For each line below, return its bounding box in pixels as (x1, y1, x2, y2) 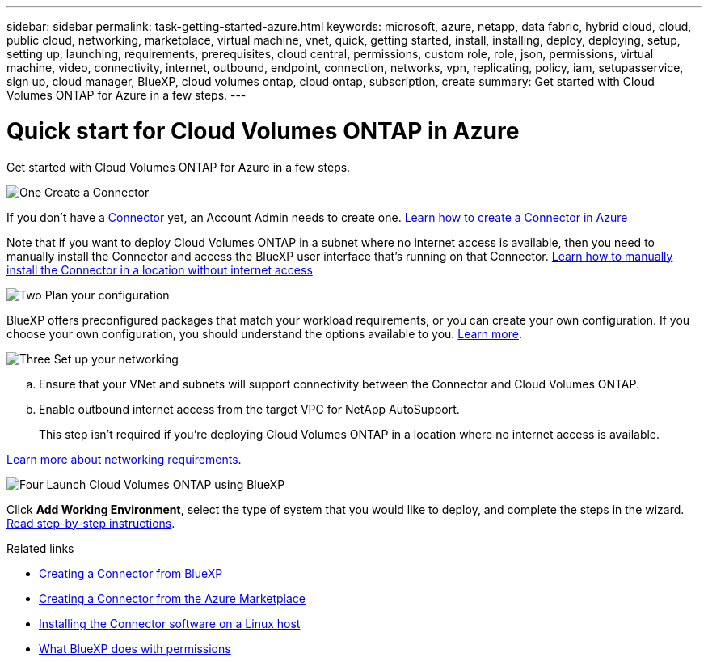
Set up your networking (53, 351, 179, 366)
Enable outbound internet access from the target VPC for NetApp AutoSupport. (39, 401, 460, 416)
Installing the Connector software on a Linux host (39, 616, 301, 630)
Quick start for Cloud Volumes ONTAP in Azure (6, 117, 520, 145)
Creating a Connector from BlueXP (39, 566, 223, 580)
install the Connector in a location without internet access (6, 262, 313, 277)
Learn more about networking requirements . (6, 452, 242, 466)
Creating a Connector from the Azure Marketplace (39, 591, 306, 605)
